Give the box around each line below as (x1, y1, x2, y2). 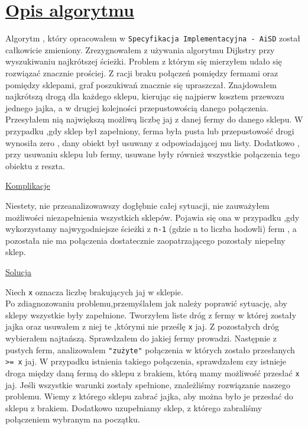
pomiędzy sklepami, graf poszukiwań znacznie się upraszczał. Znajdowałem (5, 78, 277, 91)
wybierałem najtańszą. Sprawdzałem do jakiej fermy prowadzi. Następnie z (5, 332, 277, 344)
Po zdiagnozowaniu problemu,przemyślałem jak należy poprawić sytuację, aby (5, 297, 287, 309)
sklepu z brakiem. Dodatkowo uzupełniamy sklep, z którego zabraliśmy (5, 401, 262, 414)
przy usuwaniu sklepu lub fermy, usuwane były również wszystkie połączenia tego (5, 148, 300, 160)
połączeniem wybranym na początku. (5, 413, 140, 425)
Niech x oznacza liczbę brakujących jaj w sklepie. (5, 285, 183, 298)
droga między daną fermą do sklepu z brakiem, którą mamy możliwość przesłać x (5, 366, 300, 379)
